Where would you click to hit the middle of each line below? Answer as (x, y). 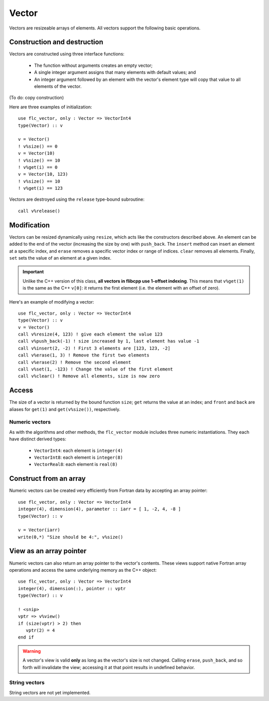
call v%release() (39, 211)
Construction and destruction (56, 42)
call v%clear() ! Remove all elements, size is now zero (89, 376)
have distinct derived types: (38, 439)
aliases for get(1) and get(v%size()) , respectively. (65, 409)
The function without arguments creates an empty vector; (93, 65)
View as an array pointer (48, 551)
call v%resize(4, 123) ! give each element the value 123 (90, 334)
